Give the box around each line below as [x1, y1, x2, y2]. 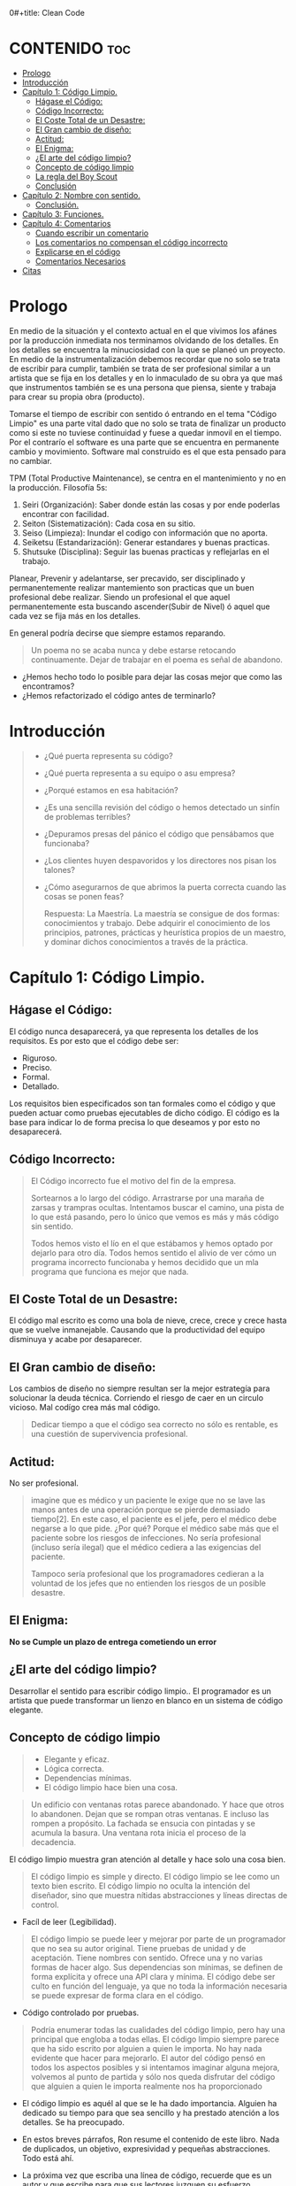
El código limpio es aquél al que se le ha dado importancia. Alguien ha [21, 2097, 277, 2108]
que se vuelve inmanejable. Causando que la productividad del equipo [9, 1325, 265, 1335]
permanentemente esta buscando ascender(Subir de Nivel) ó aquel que [9, 601, 270, 612]
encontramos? [21, 681, 75, 691]
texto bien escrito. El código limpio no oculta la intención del [30, 1881, 250, 1891]
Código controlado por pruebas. [21, 2007, 140, 2018]
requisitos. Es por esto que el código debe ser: [9, 1035, 179, 1046]
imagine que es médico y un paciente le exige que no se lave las [30, 1495, 266, 1506]
